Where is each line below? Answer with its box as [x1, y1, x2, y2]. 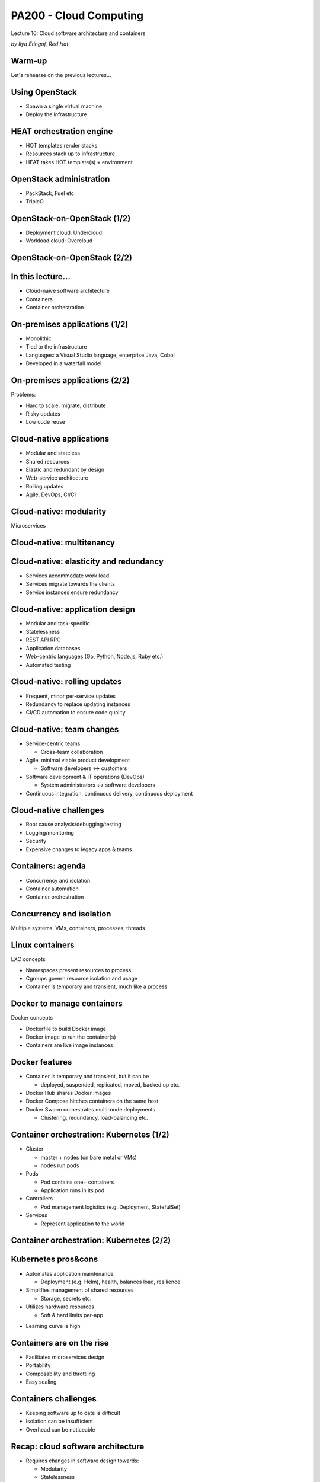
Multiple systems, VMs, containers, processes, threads [11, 925, 145, 932]
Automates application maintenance [25, 1270, 114, 1277]
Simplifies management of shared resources [25, 1286, 134, 1293]
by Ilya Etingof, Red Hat [11, 40, 69, 47]
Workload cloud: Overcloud [25, 237, 93, 244]
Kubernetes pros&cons [11, 1254, 98, 1264]
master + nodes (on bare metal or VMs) [40, 1154, 137, 1161]
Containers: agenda [11, 861, 86, 871]
